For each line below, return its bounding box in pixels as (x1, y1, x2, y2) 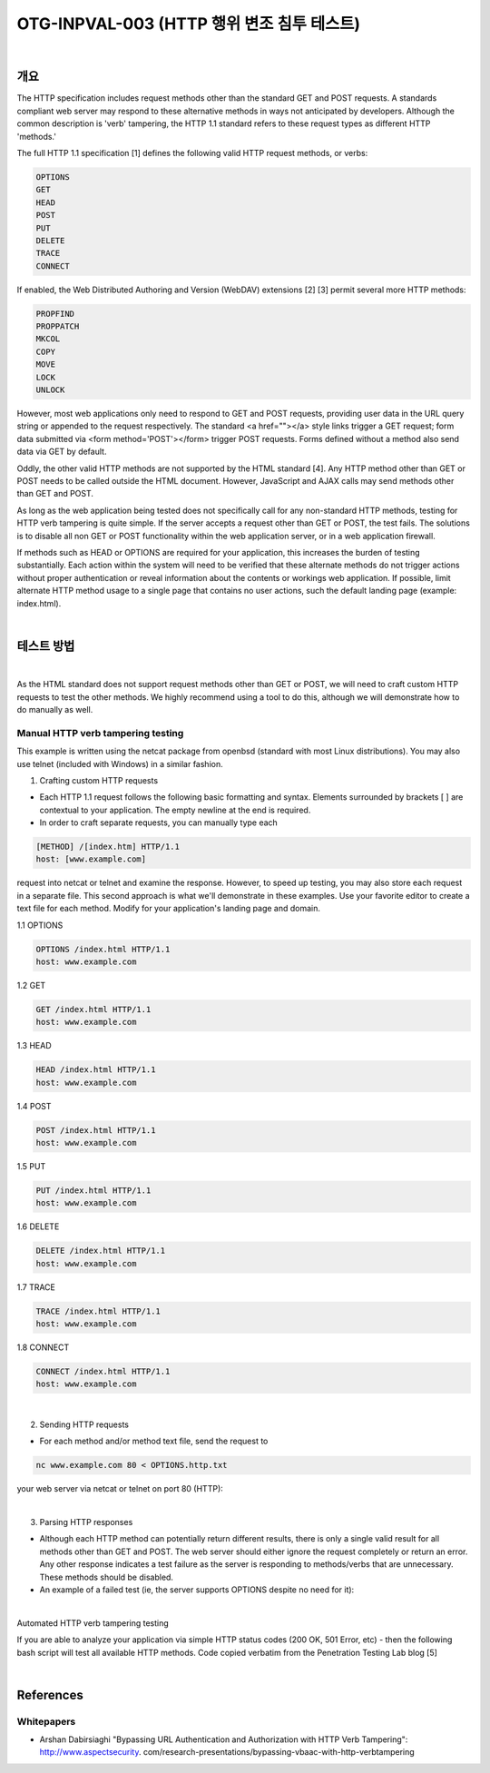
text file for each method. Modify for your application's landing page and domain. (16, 903, 321, 914)
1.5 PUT (16, 1161, 46, 1172)
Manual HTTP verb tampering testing (16, 726, 184, 739)
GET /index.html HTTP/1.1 (35, 1004, 152, 1014)
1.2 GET (16, 980, 46, 990)
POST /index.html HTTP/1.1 (35, 1125, 156, 1135)
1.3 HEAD (16, 1040, 52, 1051)
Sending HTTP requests (39, 1419, 129, 1430)
